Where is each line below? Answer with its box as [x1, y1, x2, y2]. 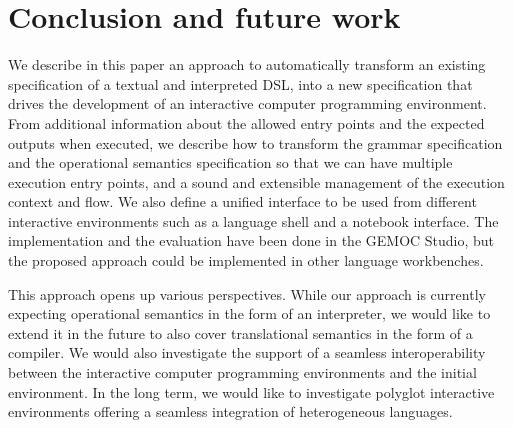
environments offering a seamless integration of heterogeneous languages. [8, 401, 453, 422]
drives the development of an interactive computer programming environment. [8, 93, 487, 114]
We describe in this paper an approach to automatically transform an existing [8, 54, 486, 75]
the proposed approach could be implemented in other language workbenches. [8, 250, 484, 271]
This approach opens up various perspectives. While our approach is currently [8, 283, 486, 304]
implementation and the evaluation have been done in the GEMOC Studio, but [8, 230, 495, 251]
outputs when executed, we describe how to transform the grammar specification [8, 132, 503, 153]
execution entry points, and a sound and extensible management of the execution [8, 171, 505, 192]
